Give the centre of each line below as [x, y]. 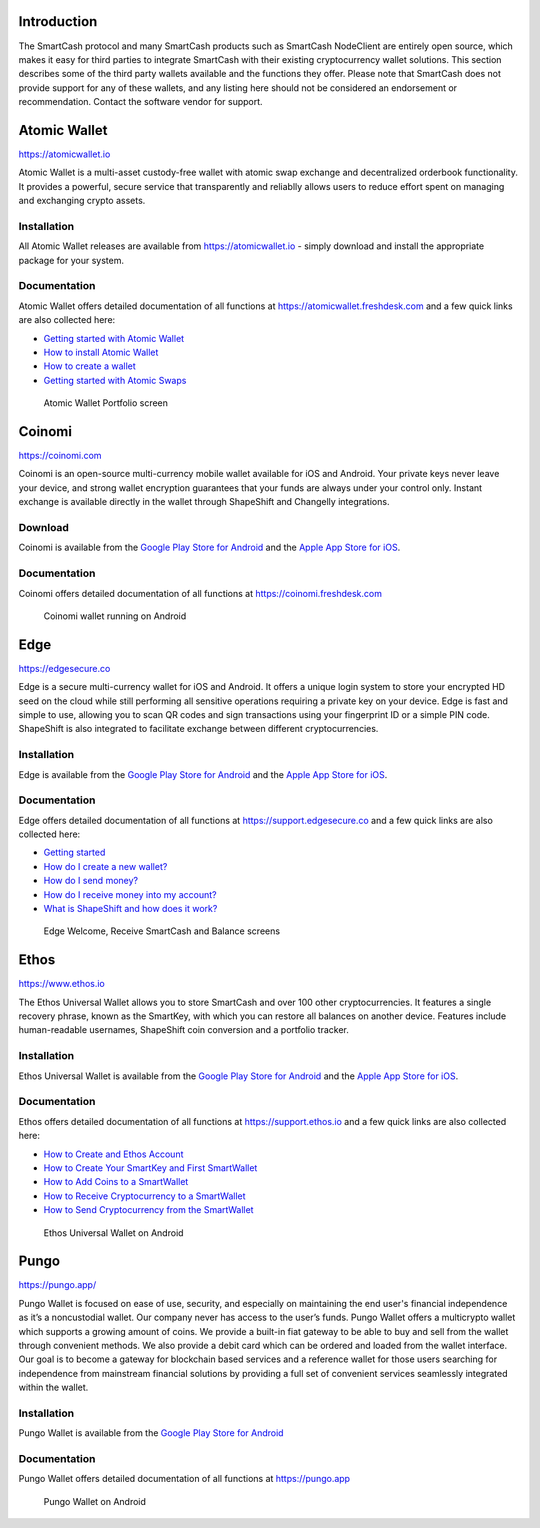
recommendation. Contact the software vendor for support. [141, 102]
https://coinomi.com [60, 456]
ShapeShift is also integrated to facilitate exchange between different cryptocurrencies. [198, 729]
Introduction [58, 21]
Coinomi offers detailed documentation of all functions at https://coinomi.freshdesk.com [200, 593]
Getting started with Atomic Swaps [115, 380]
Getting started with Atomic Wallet [114, 338]
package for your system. [71, 260]
